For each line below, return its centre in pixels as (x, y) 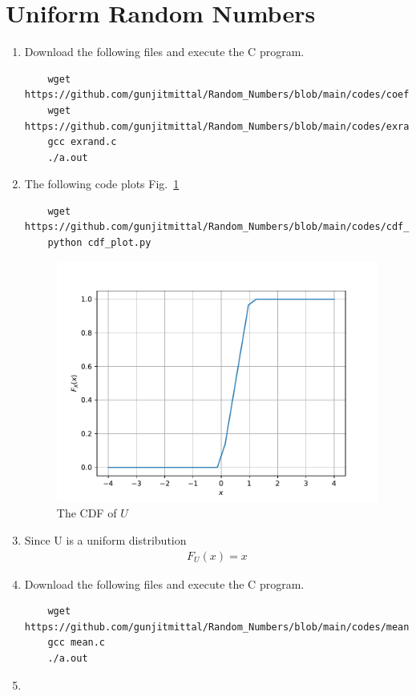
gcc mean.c (77, 643)
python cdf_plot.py (99, 243)
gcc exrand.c (82, 142)
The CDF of (87, 513)
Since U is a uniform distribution (105, 539)
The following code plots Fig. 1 (102, 184)
